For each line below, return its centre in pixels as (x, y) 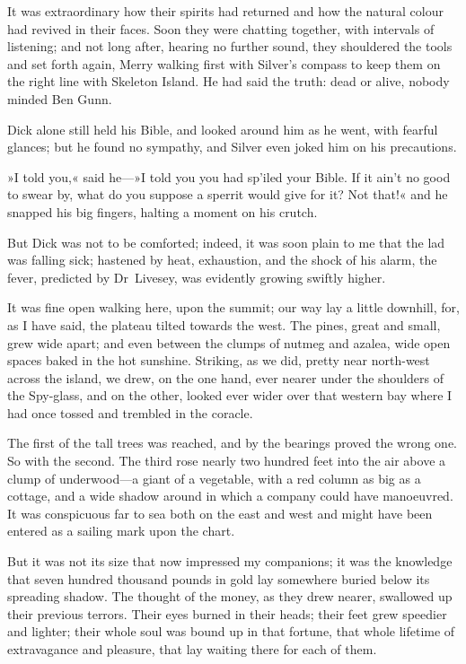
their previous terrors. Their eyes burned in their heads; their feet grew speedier (227, 613)
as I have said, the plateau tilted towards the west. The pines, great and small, (224, 324)
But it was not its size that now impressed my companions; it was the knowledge (230, 561)
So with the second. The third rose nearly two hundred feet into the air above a (227, 461)
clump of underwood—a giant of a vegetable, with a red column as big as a (214, 478)
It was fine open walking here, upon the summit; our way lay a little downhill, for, (233, 307)
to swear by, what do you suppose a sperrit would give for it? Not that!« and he (228, 194)
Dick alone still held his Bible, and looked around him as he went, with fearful (223, 129)
